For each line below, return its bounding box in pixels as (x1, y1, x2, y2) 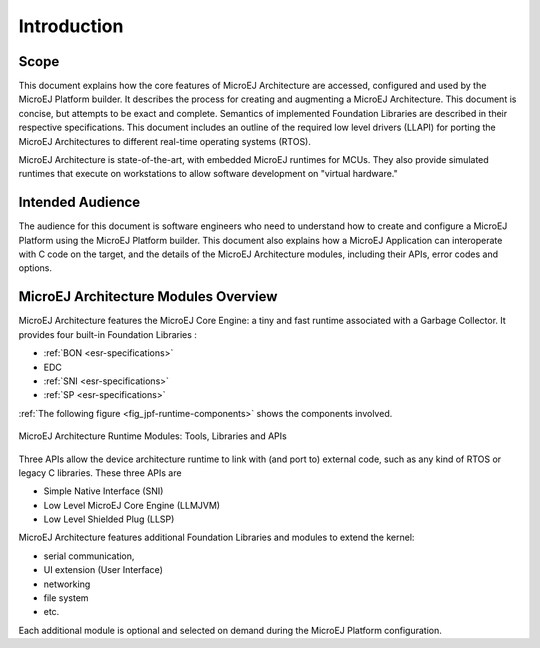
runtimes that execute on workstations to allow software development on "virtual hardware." (18, 168, 399, 180)
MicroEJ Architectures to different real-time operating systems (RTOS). (18, 135, 312, 147)
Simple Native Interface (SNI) (43, 485, 164, 497)
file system (43, 592, 89, 604)
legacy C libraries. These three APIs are (18, 466, 182, 479)
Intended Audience (18, 194, 141, 211)
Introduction (18, 15, 124, 37)
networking (43, 578, 91, 590)
